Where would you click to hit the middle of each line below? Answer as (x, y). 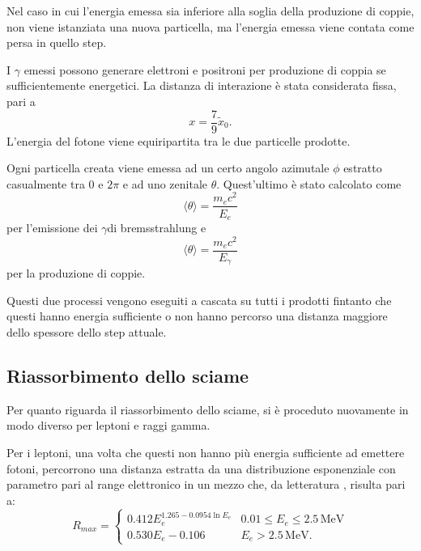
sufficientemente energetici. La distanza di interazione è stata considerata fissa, (202, 85)
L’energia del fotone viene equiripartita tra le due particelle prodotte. (179, 140)
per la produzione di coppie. (76, 273)
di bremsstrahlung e (157, 227)
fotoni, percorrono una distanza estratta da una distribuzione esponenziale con (201, 468)
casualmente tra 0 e (55, 183)
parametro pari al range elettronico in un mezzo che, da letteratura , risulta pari (206, 484)
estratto (363, 168)
